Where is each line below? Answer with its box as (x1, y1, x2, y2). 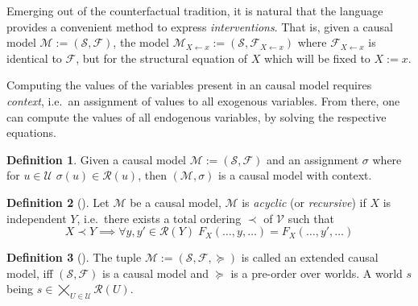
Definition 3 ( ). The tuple (6, 249, 142, 266)
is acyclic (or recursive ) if (242, 193, 366, 210)
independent (6, 209, 67, 226)
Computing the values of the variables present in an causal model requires (6, 76, 372, 93)
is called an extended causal (241, 249, 379, 266)
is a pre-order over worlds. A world (230, 264, 403, 281)
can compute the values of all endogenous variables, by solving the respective (6, 108, 387, 125)
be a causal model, (130, 193, 221, 210)
